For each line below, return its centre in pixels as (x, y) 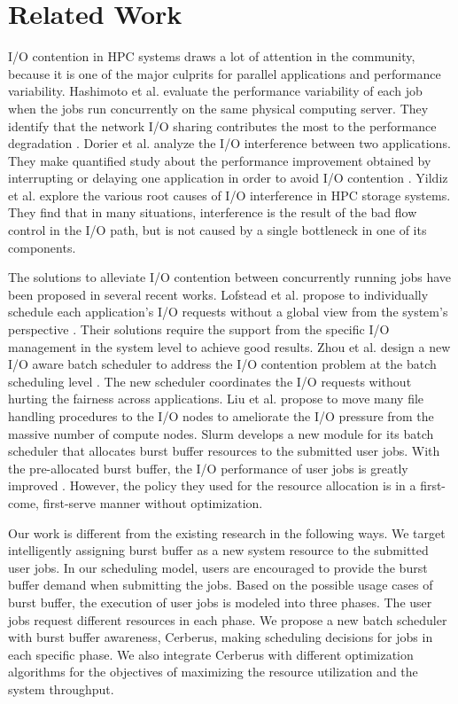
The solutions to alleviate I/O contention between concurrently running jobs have (230, 277)
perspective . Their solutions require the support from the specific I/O (199, 329)
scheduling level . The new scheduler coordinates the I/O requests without (210, 381)
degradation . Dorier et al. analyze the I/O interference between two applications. (229, 143)
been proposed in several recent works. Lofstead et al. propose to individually (218, 294)
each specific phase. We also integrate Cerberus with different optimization (211, 654)
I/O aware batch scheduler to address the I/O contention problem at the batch (222, 364)
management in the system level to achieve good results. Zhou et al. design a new (229, 346)
